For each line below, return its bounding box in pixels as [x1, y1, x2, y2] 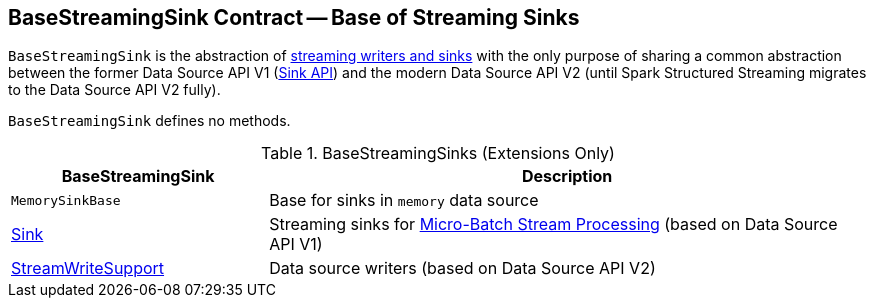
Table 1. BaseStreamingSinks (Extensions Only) [261, 143, 615, 164]
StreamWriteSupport [11, 258, 165, 279]
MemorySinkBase [11, 192, 121, 208]
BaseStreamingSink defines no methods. [8, 112, 291, 130]
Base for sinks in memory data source [269, 190, 539, 211]
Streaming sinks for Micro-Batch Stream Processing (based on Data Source [269, 214, 838, 235]
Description [521, 166, 613, 187]
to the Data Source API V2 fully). [8, 81, 221, 99]
